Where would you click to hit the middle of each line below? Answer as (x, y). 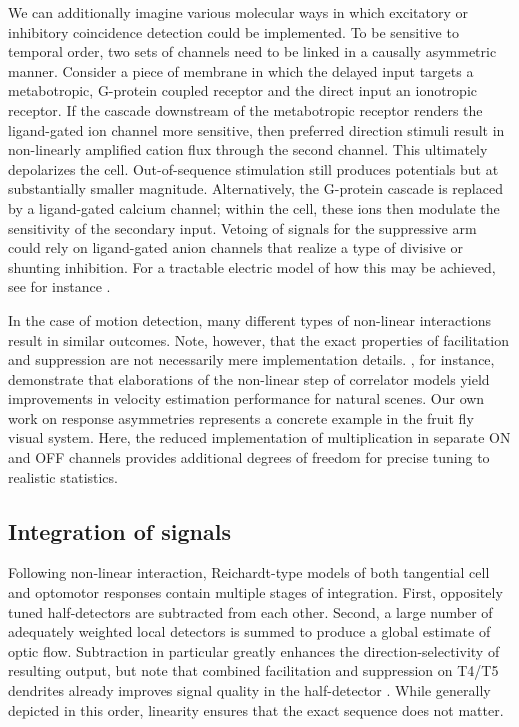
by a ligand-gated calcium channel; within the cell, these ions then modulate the (254, 207)
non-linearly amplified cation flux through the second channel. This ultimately (248, 149)
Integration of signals (119, 530)
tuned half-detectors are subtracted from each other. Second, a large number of (250, 611)
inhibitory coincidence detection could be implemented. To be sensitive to (233, 31)
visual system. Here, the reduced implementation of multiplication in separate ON (259, 437)
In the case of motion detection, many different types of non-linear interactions (249, 319)
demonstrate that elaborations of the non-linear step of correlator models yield (249, 378)
